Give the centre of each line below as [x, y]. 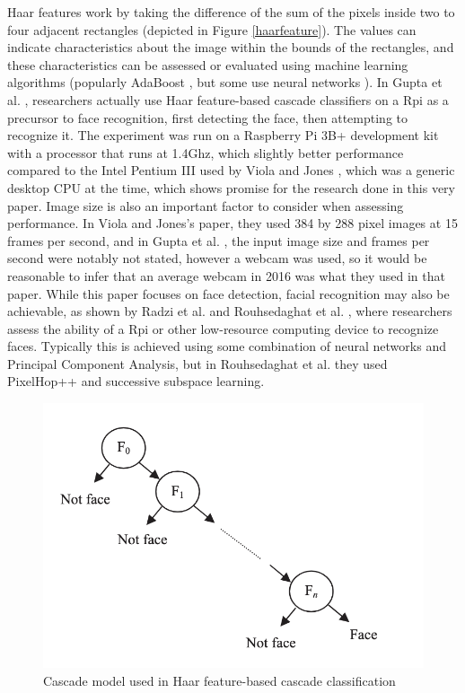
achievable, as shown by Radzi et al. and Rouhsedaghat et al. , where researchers [230, 311]
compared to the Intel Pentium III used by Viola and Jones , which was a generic [231, 170]
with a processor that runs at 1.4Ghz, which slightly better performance [206, 152]
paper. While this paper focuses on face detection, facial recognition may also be [228, 293]
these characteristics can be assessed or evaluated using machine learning [208, 64]
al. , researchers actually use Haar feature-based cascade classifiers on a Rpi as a [228, 99]
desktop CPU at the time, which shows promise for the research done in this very [231, 187]
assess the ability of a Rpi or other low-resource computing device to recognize [223, 328]
